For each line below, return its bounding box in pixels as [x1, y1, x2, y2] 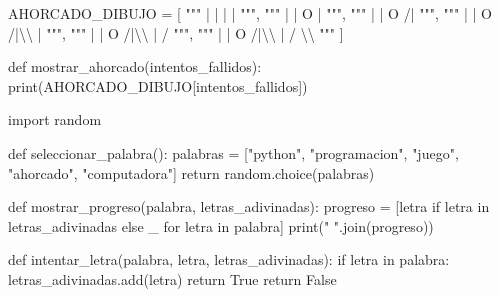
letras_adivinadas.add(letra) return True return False [8, 268, 337, 289]
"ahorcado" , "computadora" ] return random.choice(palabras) [8, 162, 375, 183]
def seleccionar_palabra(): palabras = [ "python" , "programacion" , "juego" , [8, 142, 459, 163]
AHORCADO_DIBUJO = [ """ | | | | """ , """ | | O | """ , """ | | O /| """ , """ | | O [8, 3, 493, 23]
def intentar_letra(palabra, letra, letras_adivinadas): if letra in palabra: [8, 249, 450, 270]
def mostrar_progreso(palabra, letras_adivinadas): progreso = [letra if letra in [8, 196, 490, 217]
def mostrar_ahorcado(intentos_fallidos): [8, 56, 262, 77]
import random [8, 109, 102, 130]
